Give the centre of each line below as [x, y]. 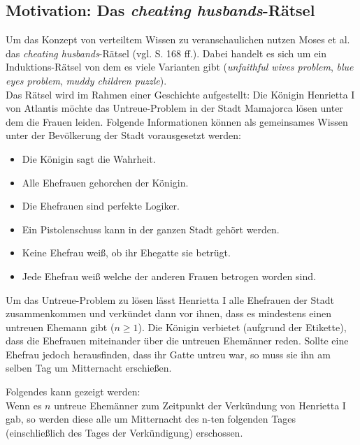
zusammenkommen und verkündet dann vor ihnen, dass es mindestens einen [169, 313]
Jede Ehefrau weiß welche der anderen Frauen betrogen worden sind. [169, 276]
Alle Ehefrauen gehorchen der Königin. [105, 182]
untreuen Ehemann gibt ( [60, 327]
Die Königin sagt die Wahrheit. [89, 158]
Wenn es [24, 405]
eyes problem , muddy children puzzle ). [86, 80]
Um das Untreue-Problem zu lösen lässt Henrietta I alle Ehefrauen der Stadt [170, 299]
